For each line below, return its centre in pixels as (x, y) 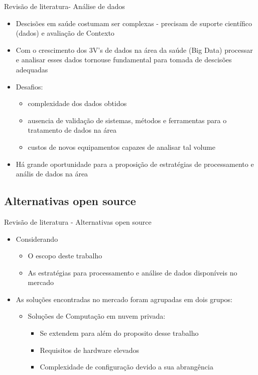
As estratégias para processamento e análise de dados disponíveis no (133, 272)
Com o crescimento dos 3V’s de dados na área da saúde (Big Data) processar (134, 50)
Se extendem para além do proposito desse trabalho (119, 333)
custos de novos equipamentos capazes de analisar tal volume (121, 147)
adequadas (32, 69)
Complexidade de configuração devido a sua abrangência (126, 367)
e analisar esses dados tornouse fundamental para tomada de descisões (124, 60)
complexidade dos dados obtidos (77, 103)
